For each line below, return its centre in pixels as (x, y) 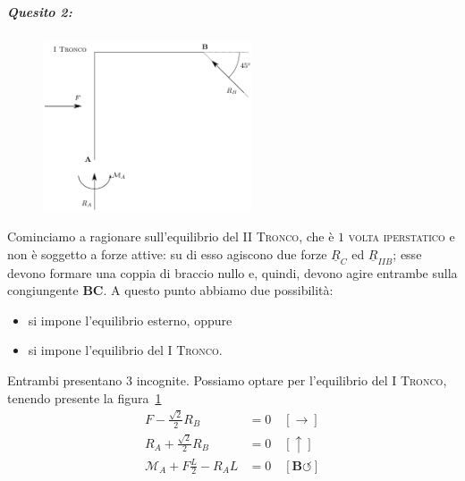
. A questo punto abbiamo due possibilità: (218, 290)
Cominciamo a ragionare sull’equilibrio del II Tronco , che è (171, 236)
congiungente (43, 290)
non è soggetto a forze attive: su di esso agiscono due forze (167, 253)
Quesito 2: (40, 11)
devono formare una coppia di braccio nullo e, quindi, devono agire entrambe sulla (232, 272)
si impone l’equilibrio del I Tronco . (125, 350)
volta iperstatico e (402, 236)
